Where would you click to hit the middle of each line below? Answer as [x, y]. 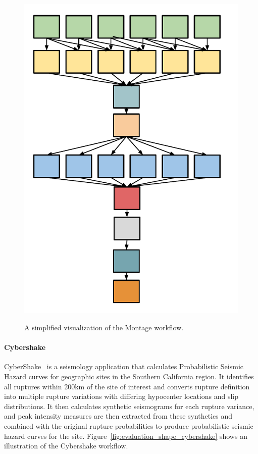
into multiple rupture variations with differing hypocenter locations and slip [121, 396]
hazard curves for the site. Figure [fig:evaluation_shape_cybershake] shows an [126, 436]
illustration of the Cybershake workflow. [66, 446]
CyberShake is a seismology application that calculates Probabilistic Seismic [124, 366]
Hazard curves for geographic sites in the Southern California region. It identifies [129, 376]
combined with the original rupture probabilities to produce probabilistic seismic [129, 425]
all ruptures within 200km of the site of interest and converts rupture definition [127, 386]
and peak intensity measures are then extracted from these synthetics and [118, 416]
